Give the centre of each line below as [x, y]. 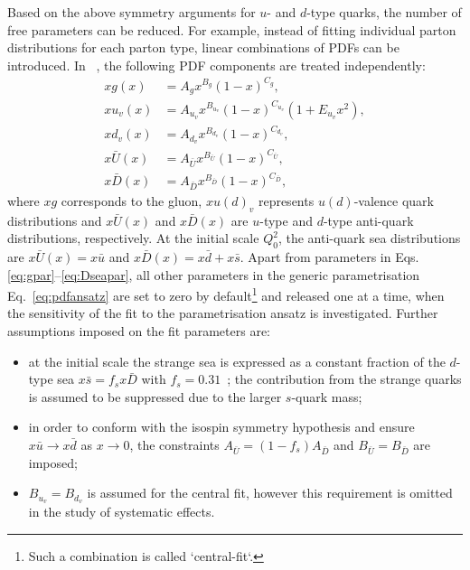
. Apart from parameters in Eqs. [329, 257]
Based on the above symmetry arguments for [132, 12]
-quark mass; [327, 396]
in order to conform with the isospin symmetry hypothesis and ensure [221, 427]
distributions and [55, 220]
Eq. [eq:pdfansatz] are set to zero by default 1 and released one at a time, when [226, 294]
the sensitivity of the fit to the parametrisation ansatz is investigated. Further [223, 313]
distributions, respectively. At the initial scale [133, 238]
